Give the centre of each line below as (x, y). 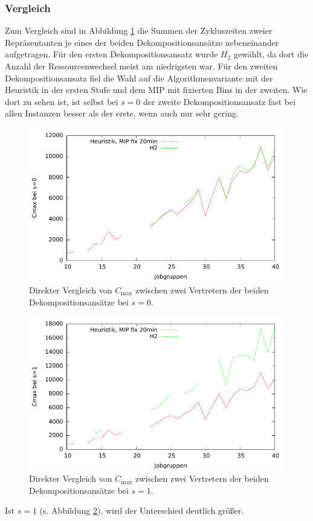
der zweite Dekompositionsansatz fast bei (220, 101)
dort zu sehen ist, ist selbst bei (62, 101)
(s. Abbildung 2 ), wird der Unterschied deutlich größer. (142, 510)
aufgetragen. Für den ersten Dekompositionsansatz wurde (111, 54)
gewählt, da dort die (271, 54)
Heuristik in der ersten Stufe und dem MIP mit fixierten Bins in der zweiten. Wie (156, 90)
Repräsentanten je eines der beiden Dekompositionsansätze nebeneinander (142, 42)
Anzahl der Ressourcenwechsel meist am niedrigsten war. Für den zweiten (141, 66)
